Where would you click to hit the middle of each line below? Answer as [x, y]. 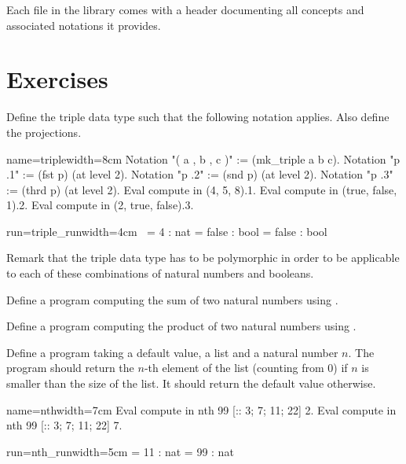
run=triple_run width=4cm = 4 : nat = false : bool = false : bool [167, 231]
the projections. [44, 132]
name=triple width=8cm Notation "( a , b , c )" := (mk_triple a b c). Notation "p [203, 158]
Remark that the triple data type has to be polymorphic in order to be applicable [203, 258]
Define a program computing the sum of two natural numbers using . [172, 299]
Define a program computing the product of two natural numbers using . [181, 326]
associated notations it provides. [84, 25]
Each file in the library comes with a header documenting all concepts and [185, 9]
